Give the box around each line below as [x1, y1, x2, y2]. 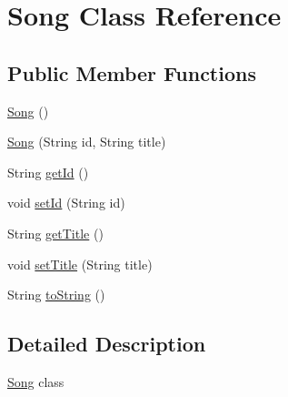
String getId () [7, 162, 89, 181]
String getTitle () [7, 223, 104, 242]
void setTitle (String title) [7, 254, 153, 273]
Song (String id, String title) [7, 132, 166, 151]
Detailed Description [7, 330, 206, 358]
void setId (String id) [7, 193, 125, 212]
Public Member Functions [7, 58, 256, 87]
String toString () [7, 285, 105, 304]
